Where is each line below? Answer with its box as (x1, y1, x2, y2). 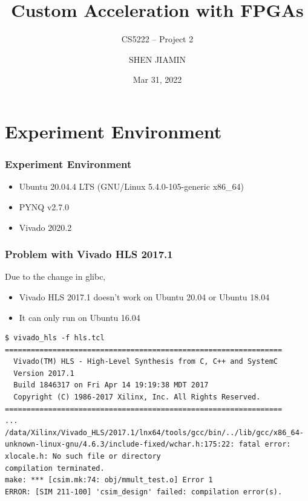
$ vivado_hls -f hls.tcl (5, 334, 105, 343)
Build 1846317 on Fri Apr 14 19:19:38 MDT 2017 (13, 381, 209, 390)
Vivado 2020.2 (19, 221, 72, 233)
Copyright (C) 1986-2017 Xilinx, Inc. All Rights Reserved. (13, 393, 261, 402)
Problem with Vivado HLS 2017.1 (5, 247, 173, 262)
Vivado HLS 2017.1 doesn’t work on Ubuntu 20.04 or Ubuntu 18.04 (19, 290, 270, 303)
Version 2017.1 (13, 369, 74, 378)
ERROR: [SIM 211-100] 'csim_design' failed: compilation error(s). (5, 487, 283, 496)
